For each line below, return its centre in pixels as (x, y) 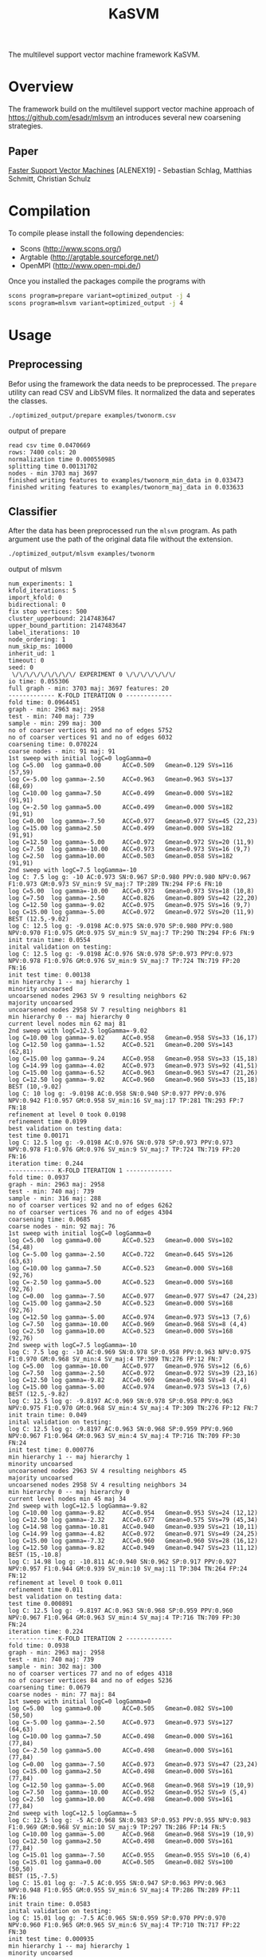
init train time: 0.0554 (49, 940)
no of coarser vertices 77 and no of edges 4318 (90, 1674)
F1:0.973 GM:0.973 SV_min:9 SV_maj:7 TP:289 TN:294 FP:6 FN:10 (115, 884)
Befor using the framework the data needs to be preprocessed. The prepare (133, 383)
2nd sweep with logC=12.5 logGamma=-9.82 (78, 1506)
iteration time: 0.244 (46, 1164)
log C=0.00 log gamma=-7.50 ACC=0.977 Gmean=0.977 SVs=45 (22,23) (133, 822)
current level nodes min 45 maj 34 (67, 1499)
